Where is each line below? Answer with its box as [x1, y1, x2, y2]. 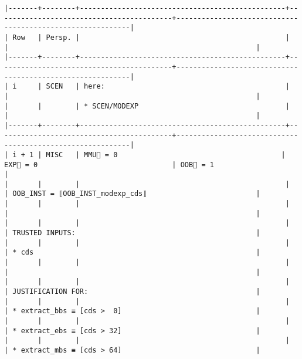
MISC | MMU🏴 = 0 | [46, 150, 286, 159]
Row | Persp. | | [12, 33, 290, 42]
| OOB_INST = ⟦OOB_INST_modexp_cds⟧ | [4, 189, 260, 198]
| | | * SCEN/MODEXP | [4, 101, 290, 110]
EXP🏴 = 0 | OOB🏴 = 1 [4, 160, 214, 169]
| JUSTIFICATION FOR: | [4, 287, 260, 296]
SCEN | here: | [46, 82, 290, 91]
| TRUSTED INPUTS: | [4, 229, 260, 238]
